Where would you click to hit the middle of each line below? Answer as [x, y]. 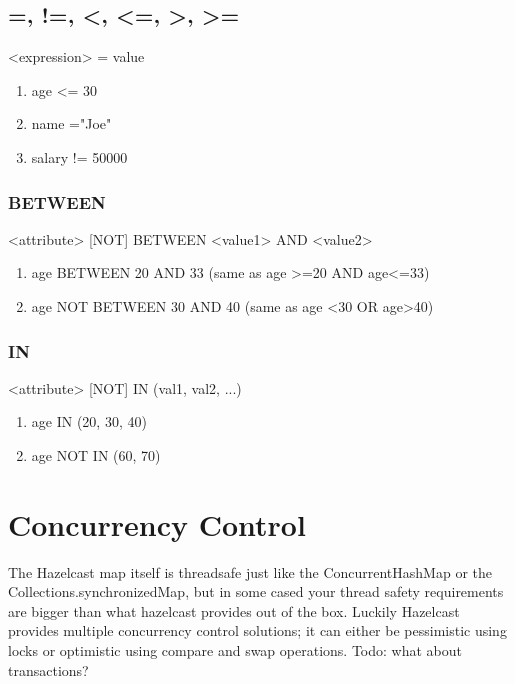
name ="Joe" [71, 123]
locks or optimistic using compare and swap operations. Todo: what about [235, 650]
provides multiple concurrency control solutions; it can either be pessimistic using [257, 630]
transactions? [48, 669]
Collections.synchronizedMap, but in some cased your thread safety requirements [256, 591]
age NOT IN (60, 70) [96, 454]
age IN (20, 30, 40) [89, 421]
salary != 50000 [79, 156]
